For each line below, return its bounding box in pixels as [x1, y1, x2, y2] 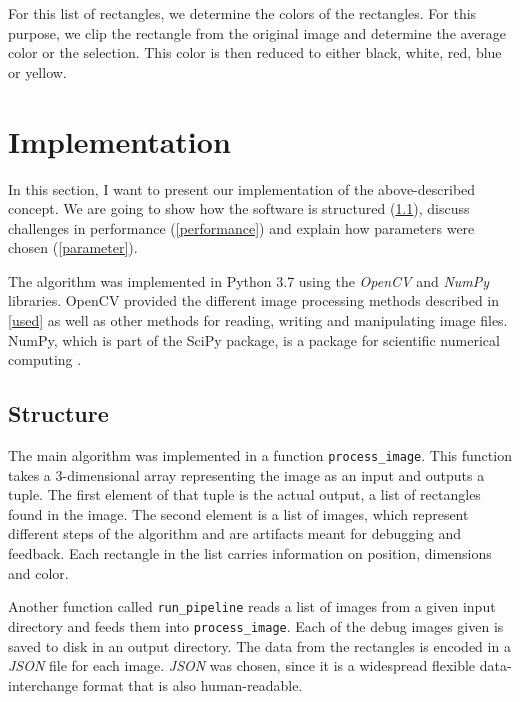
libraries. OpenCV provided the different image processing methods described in [8, 290, 500, 311]
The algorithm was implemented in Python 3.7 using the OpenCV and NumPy [8, 270, 490, 291]
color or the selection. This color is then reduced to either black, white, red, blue [8, 42, 502, 63]
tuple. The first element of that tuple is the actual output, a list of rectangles [8, 484, 481, 505]
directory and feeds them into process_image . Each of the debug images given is [8, 615, 504, 636]
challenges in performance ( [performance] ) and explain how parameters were [8, 217, 475, 238]
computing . [8, 349, 82, 370]
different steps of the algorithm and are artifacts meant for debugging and [8, 523, 462, 544]
